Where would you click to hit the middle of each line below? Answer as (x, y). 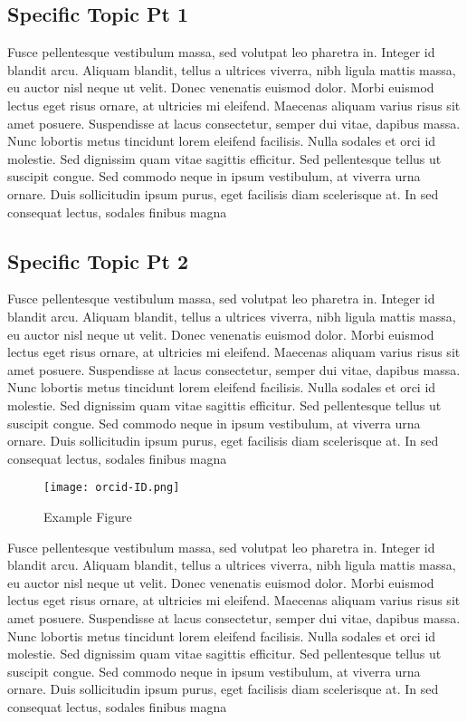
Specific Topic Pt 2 (98, 260)
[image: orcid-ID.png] (112, 488)
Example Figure (88, 516)
